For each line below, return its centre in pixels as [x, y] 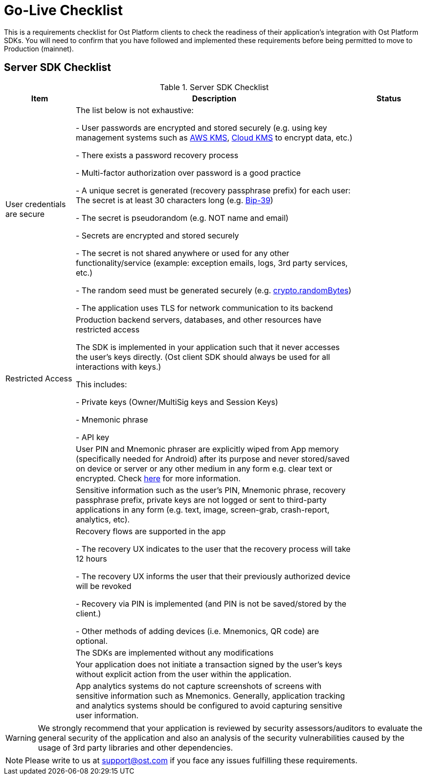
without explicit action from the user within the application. [183, 674]
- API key [92, 437]
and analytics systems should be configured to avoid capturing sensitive [209, 705]
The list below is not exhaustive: [135, 110]
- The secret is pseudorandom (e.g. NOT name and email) [182, 218]
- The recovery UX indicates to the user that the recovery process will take [213, 549]
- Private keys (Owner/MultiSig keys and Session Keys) [177, 402]
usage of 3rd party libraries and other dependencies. [135, 747]
